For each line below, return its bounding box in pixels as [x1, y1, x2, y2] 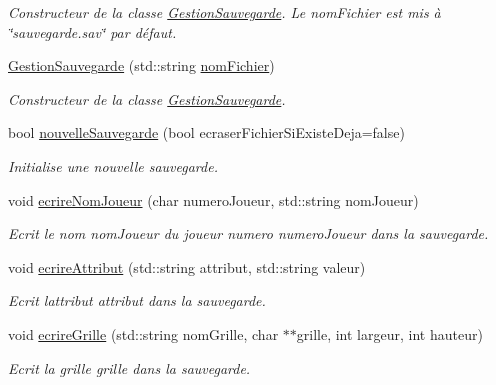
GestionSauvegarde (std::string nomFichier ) [8, 55, 275, 76]
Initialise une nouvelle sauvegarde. [8, 155, 218, 176]
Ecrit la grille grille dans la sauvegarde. [8, 357, 251, 378]
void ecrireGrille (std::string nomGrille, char [8, 323, 279, 344]
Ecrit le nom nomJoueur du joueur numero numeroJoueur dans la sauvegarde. [8, 223, 489, 244]
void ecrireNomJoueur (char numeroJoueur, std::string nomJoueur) [8, 189, 419, 210]
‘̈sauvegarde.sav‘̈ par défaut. [8, 21, 177, 42]
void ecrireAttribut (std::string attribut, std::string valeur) [8, 256, 366, 277]
